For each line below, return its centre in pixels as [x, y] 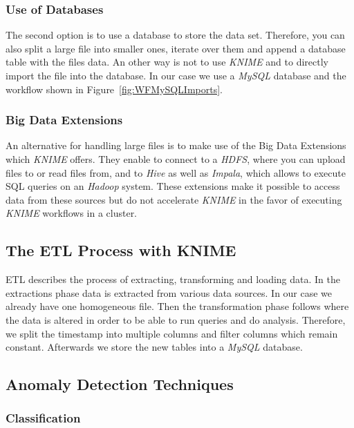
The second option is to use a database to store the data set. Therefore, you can [175, 35]
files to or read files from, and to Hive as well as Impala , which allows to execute [176, 172]
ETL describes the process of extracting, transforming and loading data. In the [173, 279]
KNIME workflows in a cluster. [72, 213]
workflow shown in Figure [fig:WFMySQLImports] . [114, 89]
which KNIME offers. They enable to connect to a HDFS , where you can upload [176, 159]
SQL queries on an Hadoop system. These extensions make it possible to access [173, 186]
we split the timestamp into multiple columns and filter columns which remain [172, 333]
